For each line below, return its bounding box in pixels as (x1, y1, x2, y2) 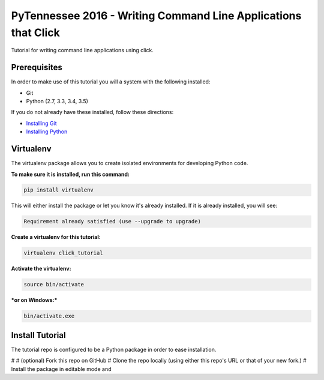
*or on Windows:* (11, 297, 58, 304)
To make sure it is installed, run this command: (11, 170, 130, 178)
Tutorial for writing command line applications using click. (11, 47, 154, 54)
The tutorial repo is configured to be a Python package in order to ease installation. (11, 346, 217, 353)
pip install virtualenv (23, 187, 94, 193)
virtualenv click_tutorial (23, 250, 103, 256)
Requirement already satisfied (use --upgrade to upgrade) (23, 218, 201, 225)
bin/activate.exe (23, 313, 75, 319)
